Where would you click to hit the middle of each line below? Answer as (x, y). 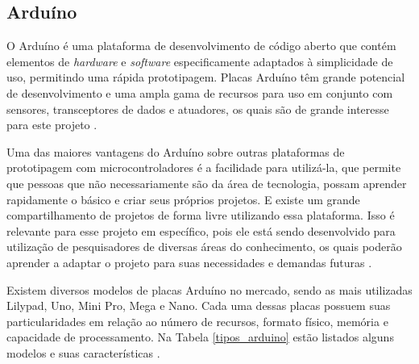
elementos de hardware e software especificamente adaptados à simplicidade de (200, 61)
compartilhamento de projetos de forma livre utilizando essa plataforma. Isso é (201, 215)
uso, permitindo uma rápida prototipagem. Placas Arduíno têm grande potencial (206, 77)
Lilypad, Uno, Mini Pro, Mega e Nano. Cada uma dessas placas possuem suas (199, 305)
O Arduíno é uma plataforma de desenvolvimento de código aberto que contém (201, 46)
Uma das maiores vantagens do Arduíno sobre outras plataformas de (176, 151)
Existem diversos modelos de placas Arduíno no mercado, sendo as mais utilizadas (209, 289)
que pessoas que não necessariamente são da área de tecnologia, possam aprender (207, 183)
